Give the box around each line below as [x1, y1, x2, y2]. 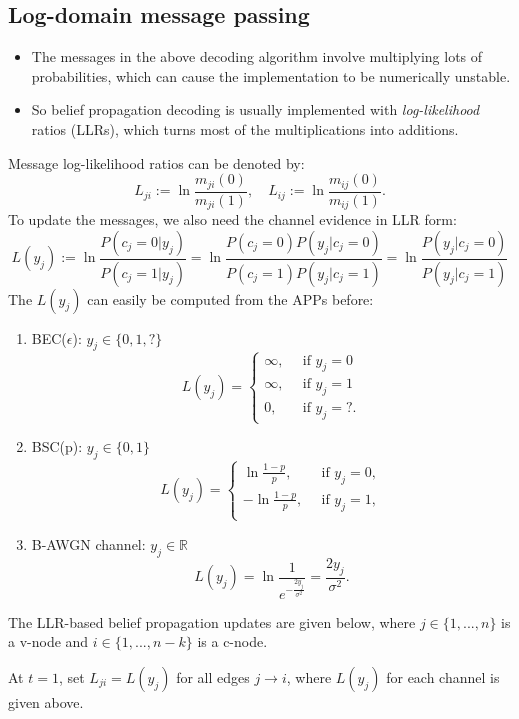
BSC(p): [31, 436, 83, 457]
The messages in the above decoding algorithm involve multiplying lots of [31, 46, 483, 67]
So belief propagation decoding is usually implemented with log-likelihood [31, 99, 480, 120]
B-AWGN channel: [31, 533, 146, 554]
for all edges [176, 666, 250, 687]
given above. [8, 691, 84, 712]
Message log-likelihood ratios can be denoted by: [8, 152, 305, 173]
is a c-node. [197, 631, 268, 652]
